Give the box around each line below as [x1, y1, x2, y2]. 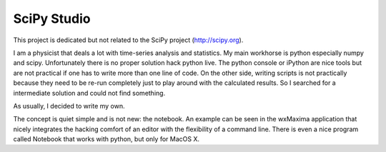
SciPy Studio [13, 11, 91, 26]
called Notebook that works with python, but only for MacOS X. [13, 135, 200, 143]
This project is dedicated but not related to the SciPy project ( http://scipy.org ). [13, 36, 244, 44]
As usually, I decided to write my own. [13, 101, 125, 110]
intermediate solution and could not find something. [13, 88, 166, 97]
